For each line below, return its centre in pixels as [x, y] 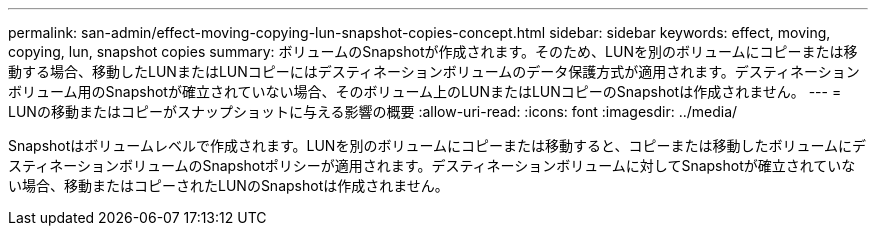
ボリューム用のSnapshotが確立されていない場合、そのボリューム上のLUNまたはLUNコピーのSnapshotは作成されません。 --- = [425, 91]
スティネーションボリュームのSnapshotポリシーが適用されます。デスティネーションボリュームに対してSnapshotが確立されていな [432, 165]
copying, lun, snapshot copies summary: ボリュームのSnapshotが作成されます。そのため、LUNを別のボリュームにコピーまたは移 [433, 51]
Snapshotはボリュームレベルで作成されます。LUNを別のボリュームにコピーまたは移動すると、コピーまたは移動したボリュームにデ [437, 145]
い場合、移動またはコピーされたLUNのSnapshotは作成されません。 [228, 185]
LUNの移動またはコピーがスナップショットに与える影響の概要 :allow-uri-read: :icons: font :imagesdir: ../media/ [373, 111]
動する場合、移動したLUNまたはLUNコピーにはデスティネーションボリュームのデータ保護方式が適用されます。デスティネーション [434, 71]
